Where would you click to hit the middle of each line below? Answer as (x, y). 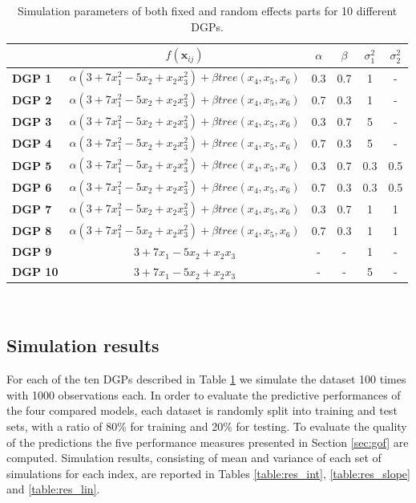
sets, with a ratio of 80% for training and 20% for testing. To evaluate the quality (207, 426)
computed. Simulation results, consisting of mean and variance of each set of (194, 458)
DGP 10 (35, 272)
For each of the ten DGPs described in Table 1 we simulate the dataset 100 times (206, 379)
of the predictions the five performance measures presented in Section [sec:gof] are (208, 442)
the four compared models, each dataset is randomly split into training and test (202, 410)
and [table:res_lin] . (53, 489)
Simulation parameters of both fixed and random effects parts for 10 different (207, 10)
